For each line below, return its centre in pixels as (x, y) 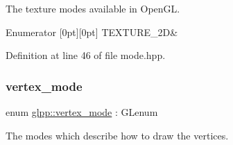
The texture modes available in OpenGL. (93, 8)
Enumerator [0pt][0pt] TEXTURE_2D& (92, 32)
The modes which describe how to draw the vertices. (117, 135)
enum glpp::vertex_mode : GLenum (82, 112)
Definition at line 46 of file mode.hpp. (86, 55)
